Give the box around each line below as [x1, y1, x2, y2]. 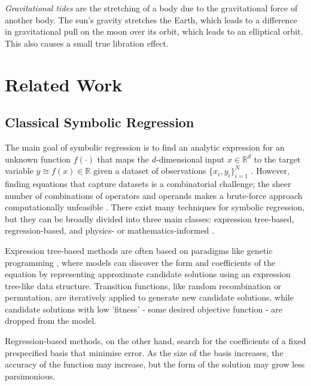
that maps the [97, 152, 150, 165]
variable [5, 164, 33, 177]
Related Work [5, 72, 123, 96]
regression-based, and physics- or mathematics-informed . [5, 224, 215, 237]
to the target [254, 152, 301, 165]
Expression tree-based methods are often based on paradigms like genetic [5, 244, 273, 256]
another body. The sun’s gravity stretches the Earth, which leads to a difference [5, 13, 297, 26]
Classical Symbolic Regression [5, 113, 194, 131]
